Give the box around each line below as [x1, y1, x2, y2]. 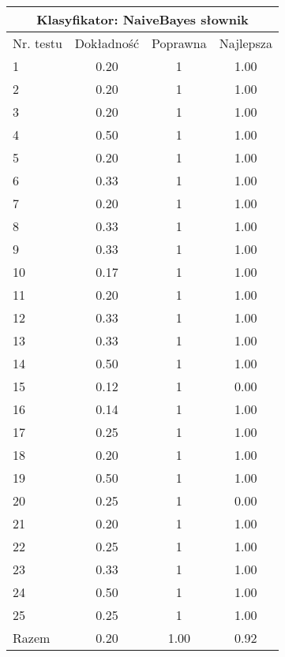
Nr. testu [13, 34, 62, 52]
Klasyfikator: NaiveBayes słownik [36, 10, 249, 28]
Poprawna [152, 34, 207, 52]
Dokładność [74, 34, 140, 52]
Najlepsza [219, 34, 272, 52]
